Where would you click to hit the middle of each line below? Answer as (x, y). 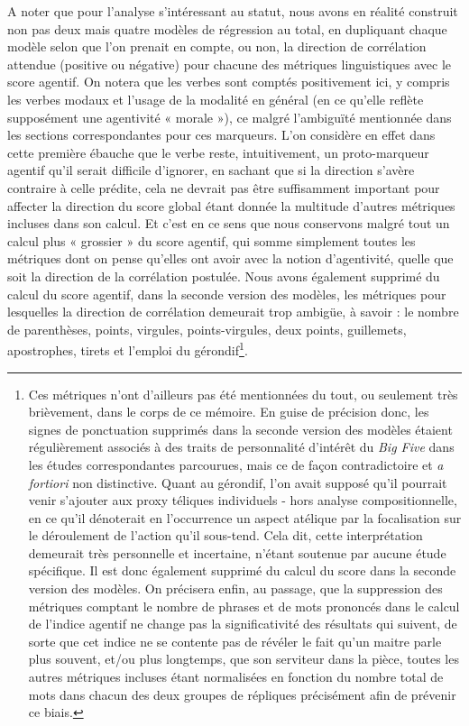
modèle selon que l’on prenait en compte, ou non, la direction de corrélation (217, 46)
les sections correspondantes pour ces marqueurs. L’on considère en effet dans (221, 135)
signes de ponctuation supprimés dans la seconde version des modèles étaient (240, 429)
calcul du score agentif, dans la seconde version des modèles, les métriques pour (227, 294)
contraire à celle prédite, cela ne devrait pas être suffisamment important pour (224, 187)
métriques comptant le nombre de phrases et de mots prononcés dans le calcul (244, 606)
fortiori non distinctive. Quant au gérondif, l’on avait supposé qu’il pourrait (238, 482)
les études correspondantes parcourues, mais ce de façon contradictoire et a (236, 464)
